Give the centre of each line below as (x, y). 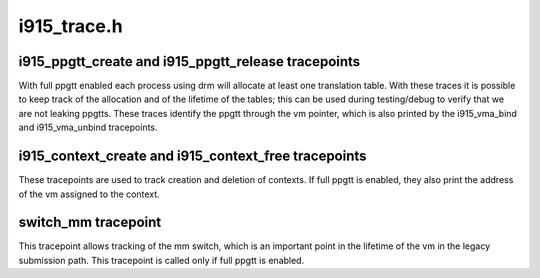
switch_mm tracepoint (90, 222)
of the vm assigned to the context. (89, 194)
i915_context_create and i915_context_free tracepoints (192, 156)
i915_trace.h (71, 26)
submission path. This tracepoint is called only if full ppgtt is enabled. (161, 260)
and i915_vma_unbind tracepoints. (88, 127)
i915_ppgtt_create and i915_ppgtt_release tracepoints (189, 61)
